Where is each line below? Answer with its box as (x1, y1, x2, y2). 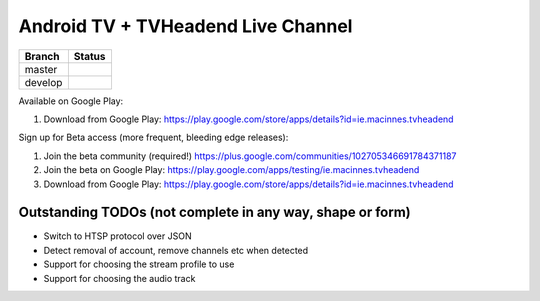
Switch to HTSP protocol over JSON (43, 230, 192, 242)
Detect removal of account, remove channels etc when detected (43, 244, 309, 256)
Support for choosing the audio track (43, 272, 196, 284)
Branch (24, 49, 60, 63)
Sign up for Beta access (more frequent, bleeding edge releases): (18, 131, 289, 144)
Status (73, 49, 106, 63)
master (24, 62, 58, 76)
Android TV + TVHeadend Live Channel (18, 15, 353, 37)
